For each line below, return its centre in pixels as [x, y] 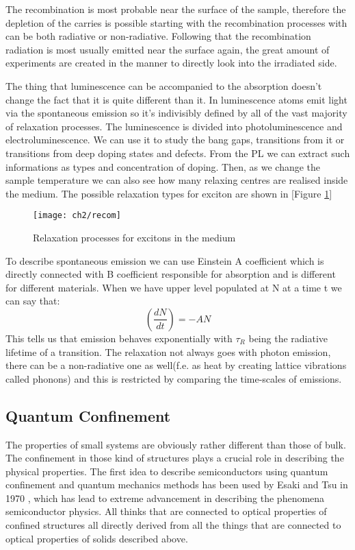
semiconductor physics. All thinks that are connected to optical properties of [166, 511]
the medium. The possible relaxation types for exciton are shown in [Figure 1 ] [169, 193]
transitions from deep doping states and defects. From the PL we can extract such [178, 153]
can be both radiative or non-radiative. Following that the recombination [158, 36]
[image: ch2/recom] [77, 216]
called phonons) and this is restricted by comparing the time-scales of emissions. [174, 378]
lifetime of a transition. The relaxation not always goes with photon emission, [168, 351]
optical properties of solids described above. [97, 538]
